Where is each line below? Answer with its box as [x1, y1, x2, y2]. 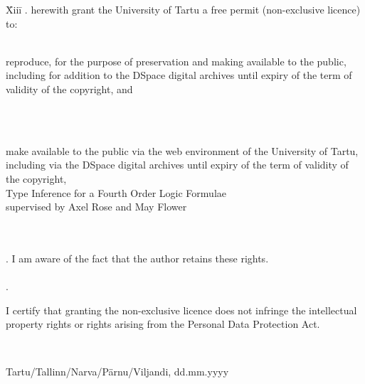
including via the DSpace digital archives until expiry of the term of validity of [6, 157, 349, 172]
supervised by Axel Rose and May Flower [6, 199, 187, 214]
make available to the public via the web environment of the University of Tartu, [6, 143, 359, 158]
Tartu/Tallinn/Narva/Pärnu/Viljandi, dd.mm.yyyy [6, 364, 229, 379]
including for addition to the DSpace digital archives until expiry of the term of [6, 68, 352, 82]
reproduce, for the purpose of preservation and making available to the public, [6, 53, 347, 68]
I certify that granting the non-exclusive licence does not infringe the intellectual [6, 302, 357, 317]
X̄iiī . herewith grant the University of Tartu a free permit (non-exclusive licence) [6, 2, 361, 16]
